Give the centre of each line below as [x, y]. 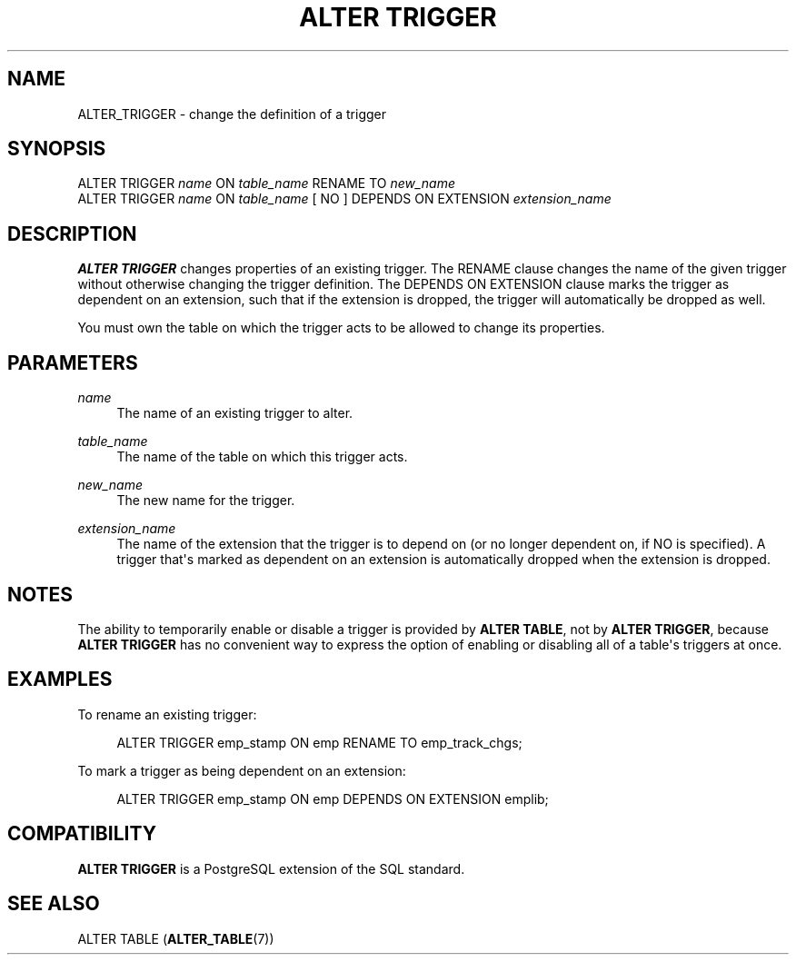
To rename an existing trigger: [167, 714]
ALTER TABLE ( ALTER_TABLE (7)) [176, 938]
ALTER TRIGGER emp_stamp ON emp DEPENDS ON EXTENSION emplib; [333, 798]
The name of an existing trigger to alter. [235, 413]
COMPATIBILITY [82, 834]
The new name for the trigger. [206, 501]
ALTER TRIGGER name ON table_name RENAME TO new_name [266, 183]
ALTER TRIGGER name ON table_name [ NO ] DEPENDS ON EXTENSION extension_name [344, 199]
